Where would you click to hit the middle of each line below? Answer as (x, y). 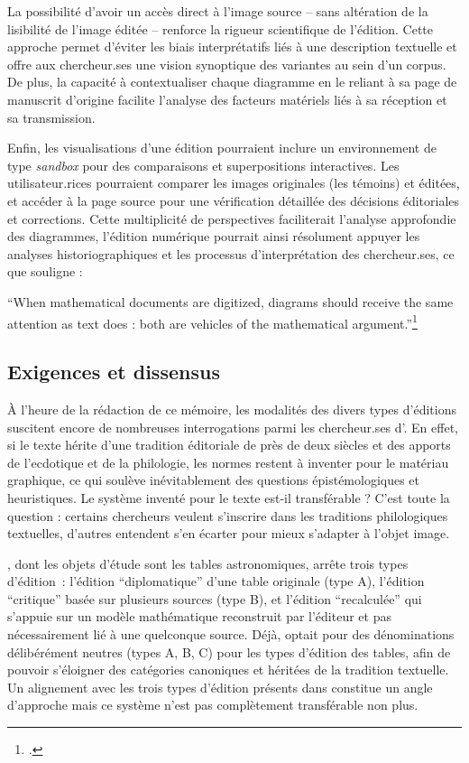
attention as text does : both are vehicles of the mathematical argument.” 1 (212, 321)
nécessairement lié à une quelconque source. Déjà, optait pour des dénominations (231, 634)
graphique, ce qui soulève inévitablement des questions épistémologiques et (214, 480)
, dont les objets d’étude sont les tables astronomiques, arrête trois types (208, 563)
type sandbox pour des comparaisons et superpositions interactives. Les (203, 165)
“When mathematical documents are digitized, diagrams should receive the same (230, 301)
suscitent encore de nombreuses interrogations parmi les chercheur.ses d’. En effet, (233, 427)
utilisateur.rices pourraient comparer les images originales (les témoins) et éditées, (234, 183)
